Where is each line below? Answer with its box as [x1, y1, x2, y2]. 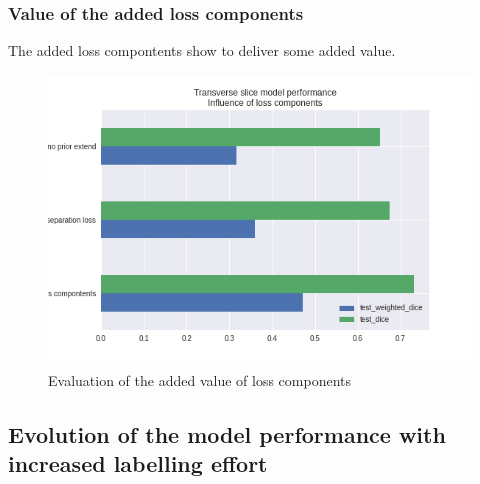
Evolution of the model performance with [8, 418, 446, 449]
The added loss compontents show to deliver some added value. [8, 40, 396, 61]
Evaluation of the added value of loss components [48, 369, 351, 390]
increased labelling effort [8, 448, 268, 479]
